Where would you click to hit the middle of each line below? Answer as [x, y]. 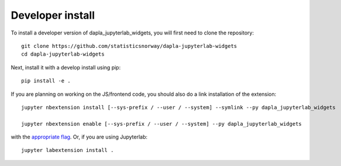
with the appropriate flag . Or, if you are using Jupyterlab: [79, 137]
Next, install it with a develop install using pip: [66, 67]
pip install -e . [46, 81]
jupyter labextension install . [68, 150]
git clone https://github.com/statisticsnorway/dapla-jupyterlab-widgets [129, 46]
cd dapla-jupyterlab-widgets [63, 54]
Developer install [53, 15]
